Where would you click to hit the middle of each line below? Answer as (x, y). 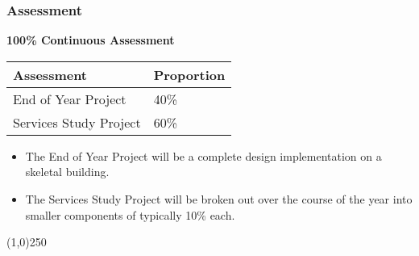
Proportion (189, 74)
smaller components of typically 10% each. (130, 214)
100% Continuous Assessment (91, 40)
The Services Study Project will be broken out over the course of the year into (219, 199)
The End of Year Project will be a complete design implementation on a (203, 155)
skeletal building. (67, 172)
